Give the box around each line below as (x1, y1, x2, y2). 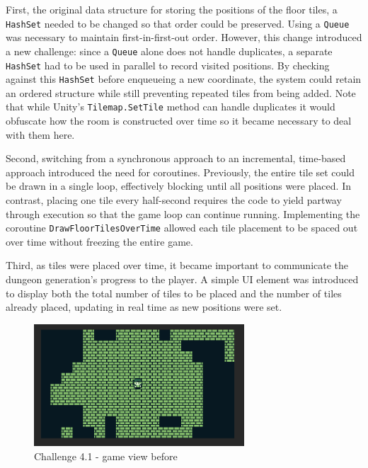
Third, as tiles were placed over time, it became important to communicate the (6, 258, 349, 273)
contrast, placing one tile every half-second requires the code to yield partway (6, 193, 342, 207)
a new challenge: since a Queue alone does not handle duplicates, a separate (6, 43, 333, 58)
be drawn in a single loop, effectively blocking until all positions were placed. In (6, 178, 351, 193)
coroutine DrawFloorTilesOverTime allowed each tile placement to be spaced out (6, 220, 358, 235)
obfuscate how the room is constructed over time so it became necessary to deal (6, 113, 352, 128)
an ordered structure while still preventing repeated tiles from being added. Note (6, 85, 356, 100)
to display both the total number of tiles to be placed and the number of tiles (6, 285, 342, 300)
